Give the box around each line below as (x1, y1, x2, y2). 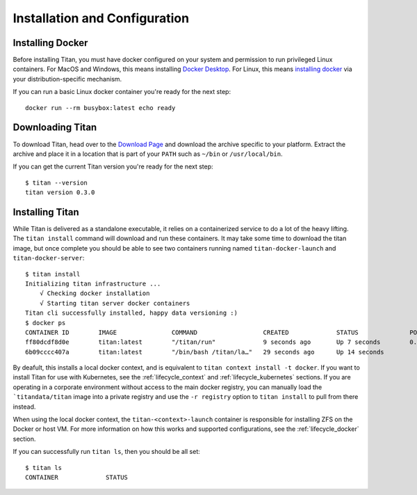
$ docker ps (25, 319, 66, 327)
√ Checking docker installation (39, 290, 150, 297)
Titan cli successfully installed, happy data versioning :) (25, 309, 238, 317)
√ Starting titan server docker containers (39, 299, 190, 307)
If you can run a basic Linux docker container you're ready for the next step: (13, 88, 231, 96)
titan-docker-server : (13, 254, 85, 262)
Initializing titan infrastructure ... (25, 279, 161, 288)
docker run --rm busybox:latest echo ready (25, 104, 176, 111)
